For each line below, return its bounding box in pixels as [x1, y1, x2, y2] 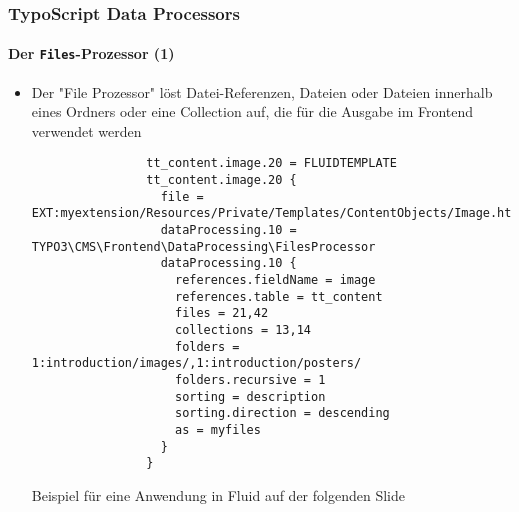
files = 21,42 [174, 306, 269, 321]
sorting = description [174, 389, 326, 404]
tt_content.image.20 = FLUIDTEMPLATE [146, 156, 397, 171]
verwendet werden [31, 120, 142, 141]
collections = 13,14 [174, 323, 312, 338]
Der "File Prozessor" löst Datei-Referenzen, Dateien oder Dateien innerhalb [31, 81, 493, 102]
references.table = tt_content [174, 289, 383, 304]
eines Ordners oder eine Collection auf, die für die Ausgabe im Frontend [31, 101, 474, 122]
